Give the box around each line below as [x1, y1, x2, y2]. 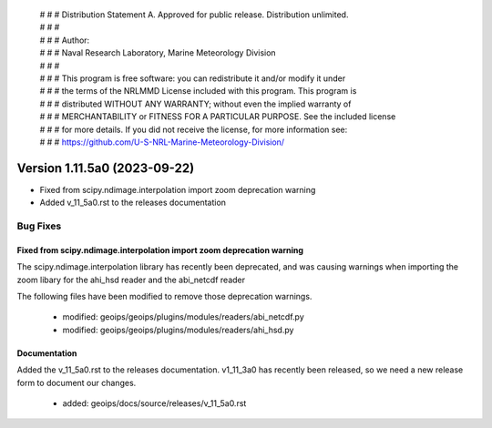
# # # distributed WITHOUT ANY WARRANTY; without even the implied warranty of [39, 98, 352, 109]
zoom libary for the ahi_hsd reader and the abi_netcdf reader [16, 274, 246, 285]
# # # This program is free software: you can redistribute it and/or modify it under [39, 73, 346, 84]
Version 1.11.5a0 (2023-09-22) [16, 160, 195, 176]
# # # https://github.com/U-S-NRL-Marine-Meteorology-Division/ [39, 137, 285, 148]
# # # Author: [39, 35, 90, 46]
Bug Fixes [16, 219, 62, 232]
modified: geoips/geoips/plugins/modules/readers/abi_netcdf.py [62, 311, 304, 322]
